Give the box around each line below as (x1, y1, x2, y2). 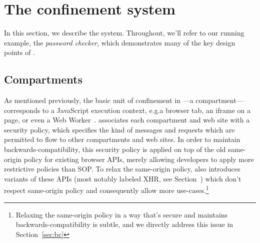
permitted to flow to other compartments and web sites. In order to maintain (4, 134, 240, 144)
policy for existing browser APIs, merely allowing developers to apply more (23, 153, 254, 164)
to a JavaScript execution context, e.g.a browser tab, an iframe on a (42, 104, 250, 115)
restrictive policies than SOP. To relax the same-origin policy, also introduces (4, 163, 240, 174)
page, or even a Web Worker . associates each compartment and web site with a (4, 114, 250, 125)
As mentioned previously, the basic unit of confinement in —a (4, 95, 193, 105)
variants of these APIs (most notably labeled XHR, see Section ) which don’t (4, 173, 241, 183)
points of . (4, 47, 35, 57)
